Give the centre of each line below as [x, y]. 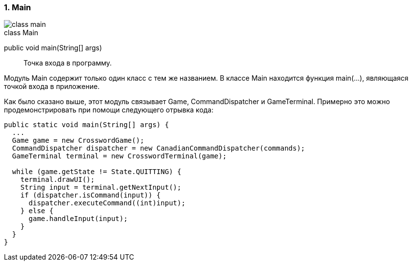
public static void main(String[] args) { [87, 125]
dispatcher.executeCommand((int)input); [107, 203]
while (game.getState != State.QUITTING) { [97, 172]
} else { [37, 211]
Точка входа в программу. [68, 63]
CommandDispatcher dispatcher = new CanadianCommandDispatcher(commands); [159, 148]
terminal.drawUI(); [57, 180]
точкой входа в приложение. [52, 87]
